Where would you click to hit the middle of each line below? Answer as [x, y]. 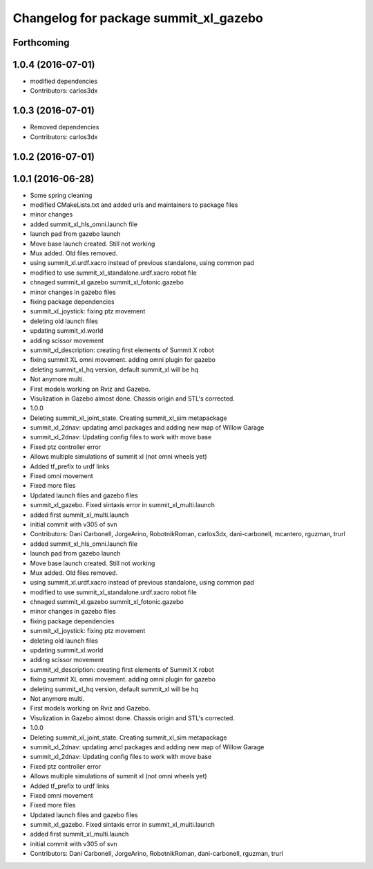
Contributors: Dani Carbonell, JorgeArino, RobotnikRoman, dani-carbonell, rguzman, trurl [156, 854]
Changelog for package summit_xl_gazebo [138, 18]
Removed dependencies [65, 127]
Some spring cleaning [61, 195]
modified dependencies [64, 81]
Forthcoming [41, 43]
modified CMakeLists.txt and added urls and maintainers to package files [134, 205]
